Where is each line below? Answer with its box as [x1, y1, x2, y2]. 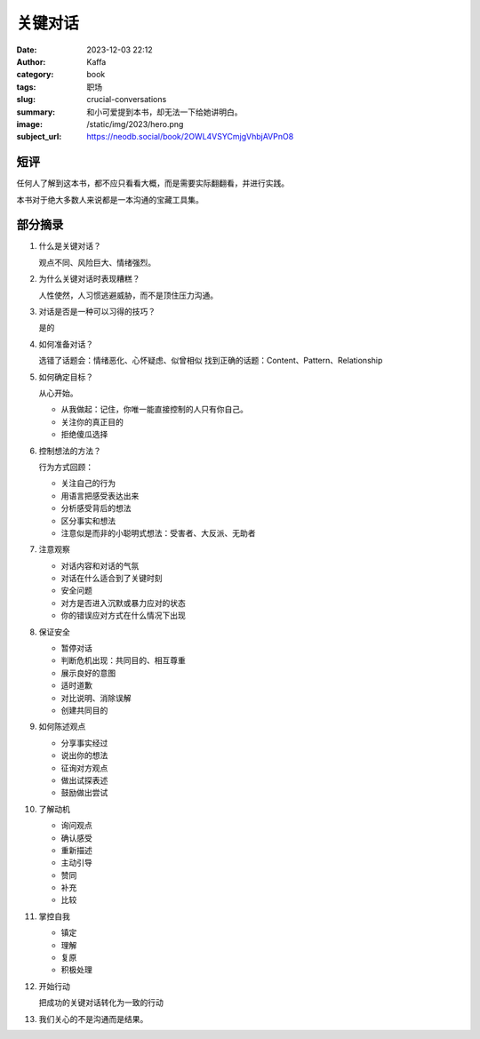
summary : [16, 107, 56, 117]
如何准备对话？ [38, 339, 93, 349]
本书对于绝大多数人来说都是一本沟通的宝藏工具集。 [16, 194, 204, 204]
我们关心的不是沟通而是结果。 [38, 1013, 148, 1024]
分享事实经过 [60, 738, 108, 748]
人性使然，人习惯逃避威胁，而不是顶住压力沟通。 [38, 290, 218, 300]
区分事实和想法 [60, 516, 116, 526]
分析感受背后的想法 [60, 503, 132, 514]
